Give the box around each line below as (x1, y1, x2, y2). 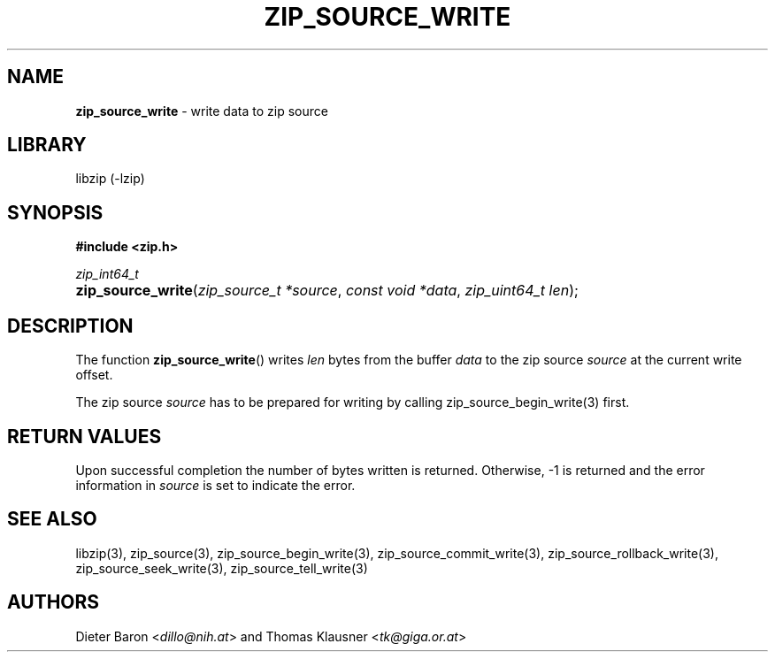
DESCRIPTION (7, 314, 134, 337)
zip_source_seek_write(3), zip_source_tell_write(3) (75, 560, 368, 576)
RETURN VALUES (7, 425, 162, 448)
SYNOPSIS (7, 201, 104, 224)
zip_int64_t (75, 266, 139, 282)
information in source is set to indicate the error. (75, 477, 356, 493)
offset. (75, 367, 113, 383)
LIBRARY (7, 134, 87, 157)
